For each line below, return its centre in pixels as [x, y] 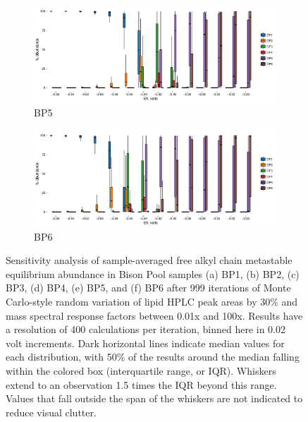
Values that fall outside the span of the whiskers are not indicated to [154, 398]
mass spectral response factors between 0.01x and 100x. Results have [154, 315]
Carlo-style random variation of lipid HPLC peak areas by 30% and [152, 301]
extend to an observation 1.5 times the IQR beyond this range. [141, 384]
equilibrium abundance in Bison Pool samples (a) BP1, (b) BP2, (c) [153, 273]
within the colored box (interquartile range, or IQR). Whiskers [141, 370]
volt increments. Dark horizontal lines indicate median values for [145, 343]
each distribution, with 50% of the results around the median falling [153, 357]
